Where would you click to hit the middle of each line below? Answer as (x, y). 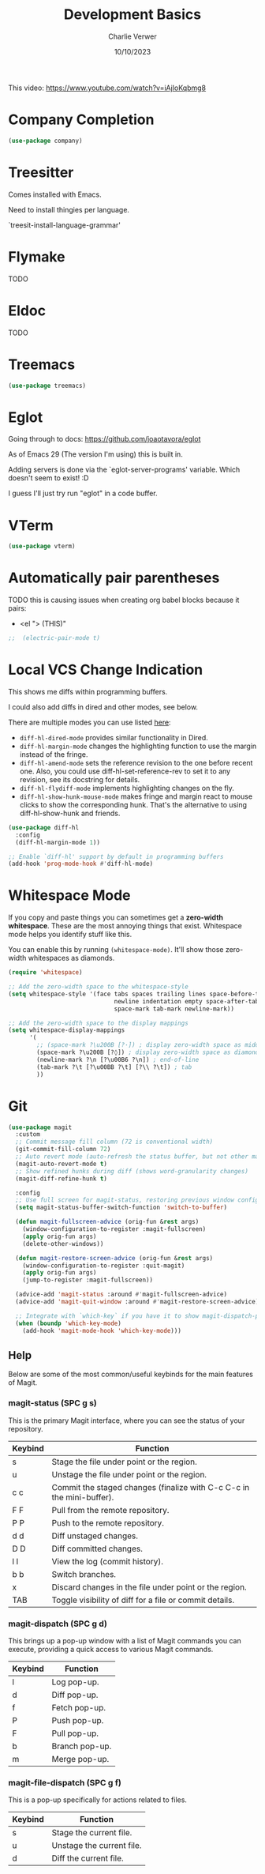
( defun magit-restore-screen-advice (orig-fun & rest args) (114, 1258)
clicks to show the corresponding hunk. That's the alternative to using (133, 804)
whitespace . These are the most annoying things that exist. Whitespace (125, 926)
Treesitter (41, 172)
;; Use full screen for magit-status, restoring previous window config (137, 1200)
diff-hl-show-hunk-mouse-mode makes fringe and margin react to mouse (136, 796)
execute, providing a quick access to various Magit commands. (111, 1649)
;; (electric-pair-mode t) (54, 638)
